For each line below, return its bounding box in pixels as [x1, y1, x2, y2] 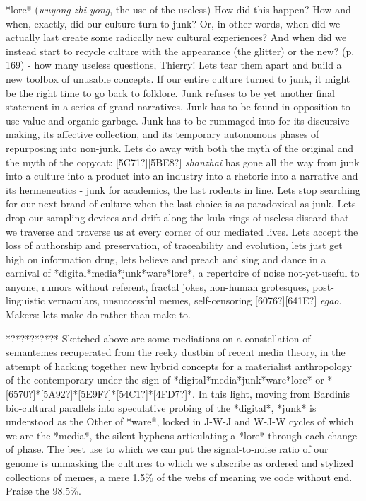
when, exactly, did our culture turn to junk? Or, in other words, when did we [6, 16, 341, 30]
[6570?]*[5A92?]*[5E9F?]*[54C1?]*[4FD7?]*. [6, 386, 195, 401]
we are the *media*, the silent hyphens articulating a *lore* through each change [6, 427, 358, 442]
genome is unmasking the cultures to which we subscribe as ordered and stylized [6, 456, 354, 470]
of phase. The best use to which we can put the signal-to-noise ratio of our [6, 442, 329, 456]
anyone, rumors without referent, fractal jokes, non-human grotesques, [6, 279, 309, 294]
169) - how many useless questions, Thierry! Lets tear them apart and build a [6, 57, 342, 72]
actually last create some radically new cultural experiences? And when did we [6, 30, 347, 45]
